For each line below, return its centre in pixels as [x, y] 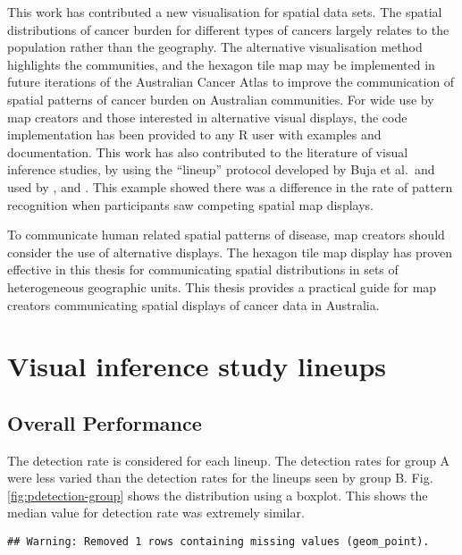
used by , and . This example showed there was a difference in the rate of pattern [230, 186]
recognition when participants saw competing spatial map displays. [190, 204]
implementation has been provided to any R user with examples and [194, 135]
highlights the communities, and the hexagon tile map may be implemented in [221, 64]
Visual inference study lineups [197, 366]
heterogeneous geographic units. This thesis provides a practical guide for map [222, 286]
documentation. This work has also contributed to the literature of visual [208, 151]
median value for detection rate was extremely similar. [156, 513]
